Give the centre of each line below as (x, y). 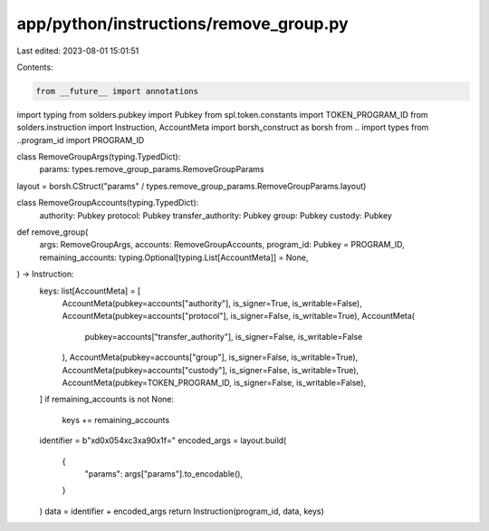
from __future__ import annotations (117, 91)
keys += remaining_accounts (116, 420)
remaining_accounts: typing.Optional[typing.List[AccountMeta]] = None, (174, 257)
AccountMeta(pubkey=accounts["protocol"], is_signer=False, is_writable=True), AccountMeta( (239, 316)
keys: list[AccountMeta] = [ (90, 291)
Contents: (35, 67)
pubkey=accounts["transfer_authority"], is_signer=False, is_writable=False (224, 336)
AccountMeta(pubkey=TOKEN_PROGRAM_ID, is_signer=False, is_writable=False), (214, 382)
